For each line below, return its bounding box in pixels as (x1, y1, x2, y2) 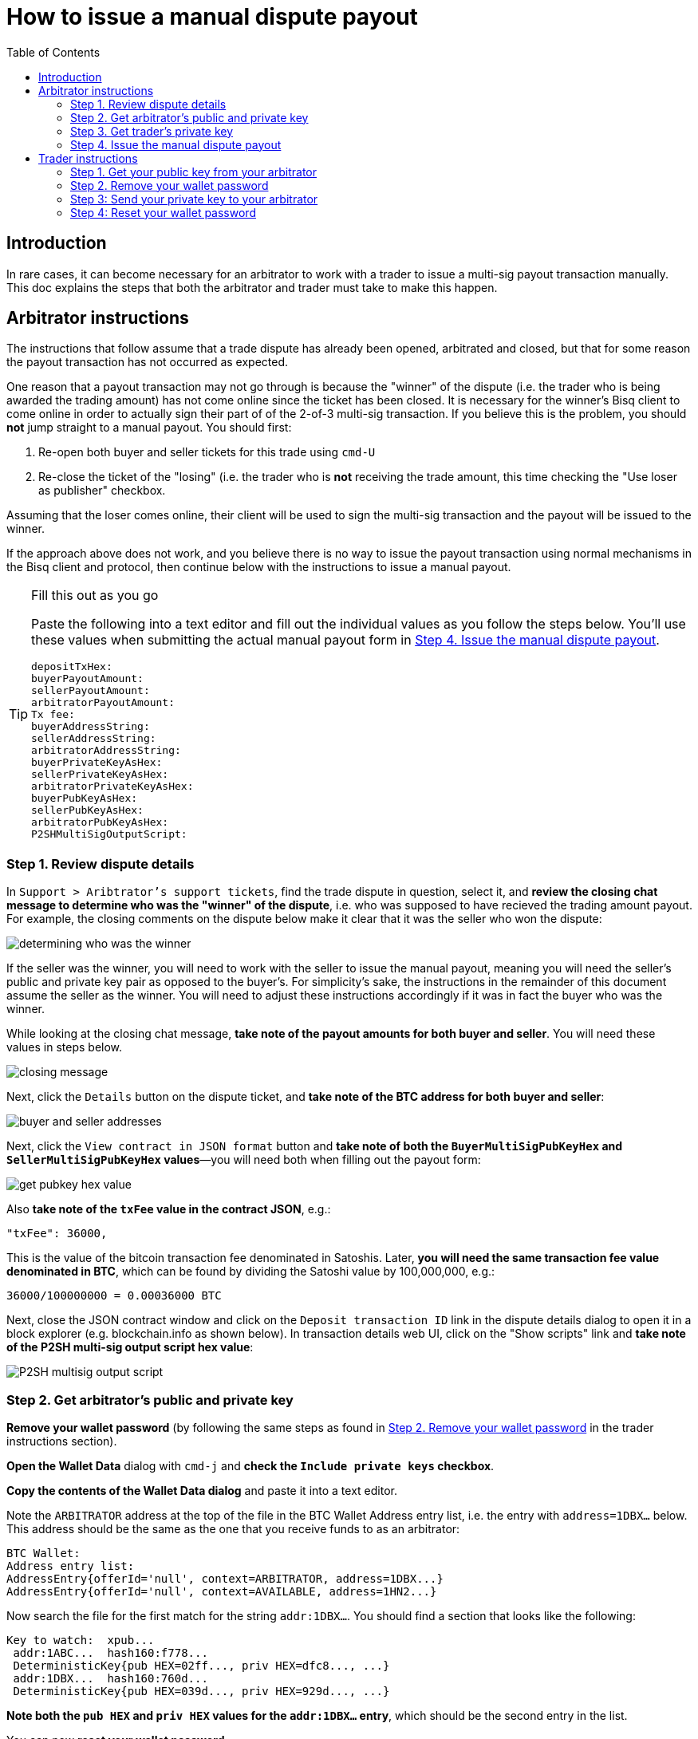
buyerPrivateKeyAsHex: (31, 756, 163, 769)
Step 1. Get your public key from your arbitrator (70, 164, 317, 179)
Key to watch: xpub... (6, 1633, 155, 1646)
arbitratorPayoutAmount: (31, 696, 175, 709)
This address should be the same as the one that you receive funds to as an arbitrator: (6, 1521, 460, 1536)
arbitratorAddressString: (31, 744, 181, 757)
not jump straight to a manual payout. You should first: (6, 420, 292, 435)
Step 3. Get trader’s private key (70, 124, 234, 138)
